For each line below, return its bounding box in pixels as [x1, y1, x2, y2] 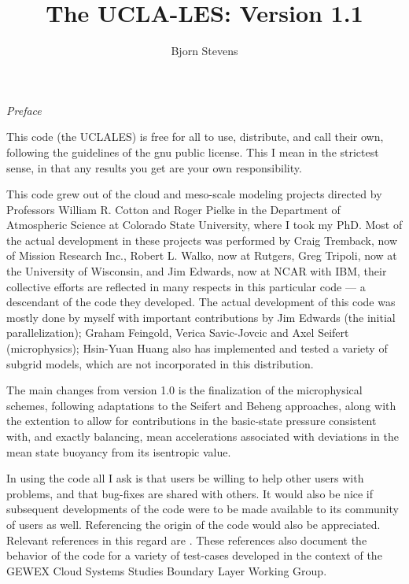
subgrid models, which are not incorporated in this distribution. [6, 355, 314, 371]
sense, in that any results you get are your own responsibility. [6, 159, 302, 176]
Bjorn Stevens [171, 43, 238, 59]
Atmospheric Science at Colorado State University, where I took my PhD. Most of [6, 216, 403, 233]
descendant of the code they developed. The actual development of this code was [6, 294, 396, 310]
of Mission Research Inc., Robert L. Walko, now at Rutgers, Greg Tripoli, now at [6, 247, 397, 264]
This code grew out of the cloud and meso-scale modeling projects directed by [6, 186, 382, 202]
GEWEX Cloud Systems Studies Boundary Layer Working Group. [6, 562, 327, 578]
